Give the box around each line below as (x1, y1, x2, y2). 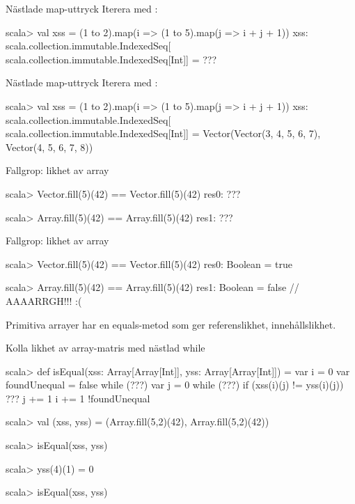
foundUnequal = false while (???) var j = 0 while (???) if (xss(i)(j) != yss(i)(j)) (6, 377, 344, 392)
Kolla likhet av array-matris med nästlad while (6, 340, 205, 355)
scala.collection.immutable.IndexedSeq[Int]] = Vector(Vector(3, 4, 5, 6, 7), (6, 126, 321, 141)
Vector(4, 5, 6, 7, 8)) (6, 139, 93, 154)
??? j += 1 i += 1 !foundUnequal (6, 391, 150, 405)
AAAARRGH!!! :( (6, 293, 82, 308)
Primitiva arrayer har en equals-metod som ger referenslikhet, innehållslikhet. (6, 317, 336, 331)
